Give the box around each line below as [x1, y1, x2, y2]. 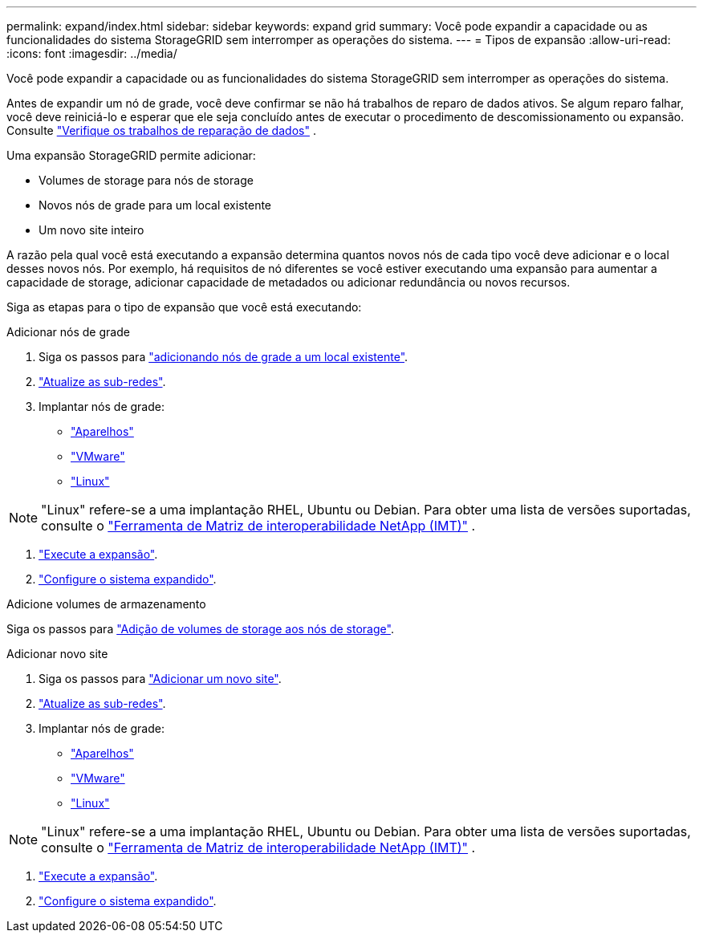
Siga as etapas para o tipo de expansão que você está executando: [6, 300, 362, 314]
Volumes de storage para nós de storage [39, 173, 254, 187]
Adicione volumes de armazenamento [6, 597, 206, 611]
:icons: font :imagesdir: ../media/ [6, 47, 177, 60]
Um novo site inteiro [39, 223, 144, 237]
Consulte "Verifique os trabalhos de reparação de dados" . [6, 124, 316, 137]
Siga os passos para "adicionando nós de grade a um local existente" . [39, 350, 408, 364]
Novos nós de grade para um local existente [39, 198, 272, 212]
